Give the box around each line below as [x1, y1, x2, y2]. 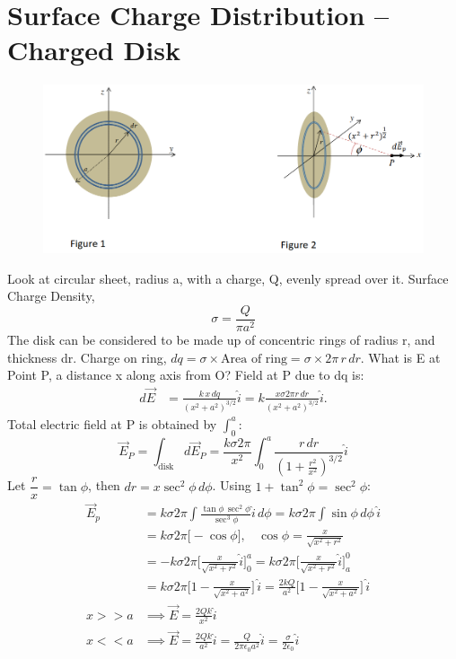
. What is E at [360, 347, 441, 366]
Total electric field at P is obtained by [7, 414, 217, 433]
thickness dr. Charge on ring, [7, 347, 167, 366]
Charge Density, [7, 286, 95, 305]
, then [88, 476, 120, 495]
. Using [212, 476, 251, 495]
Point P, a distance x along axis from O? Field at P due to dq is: [7, 365, 364, 384]
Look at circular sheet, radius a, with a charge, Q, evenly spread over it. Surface [7, 268, 449, 287]
